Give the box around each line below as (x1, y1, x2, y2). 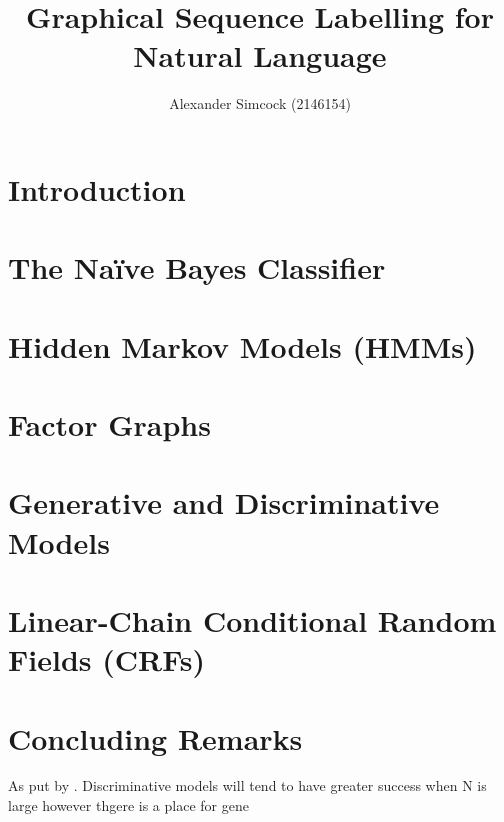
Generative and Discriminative (8, 482, 440, 523)
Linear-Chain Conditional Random (8, 599, 497, 640)
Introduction (8, 168, 186, 209)
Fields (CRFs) (8, 639, 205, 680)
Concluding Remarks (8, 717, 303, 758)
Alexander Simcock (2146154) (169, 93, 351, 114)
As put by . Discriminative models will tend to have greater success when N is (8, 775, 487, 796)
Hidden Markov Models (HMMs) (8, 325, 477, 366)
